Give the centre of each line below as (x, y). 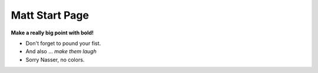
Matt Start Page (50, 15)
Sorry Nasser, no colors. (55, 60)
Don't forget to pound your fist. (63, 43)
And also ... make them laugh (61, 51)
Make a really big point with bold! (52, 33)
